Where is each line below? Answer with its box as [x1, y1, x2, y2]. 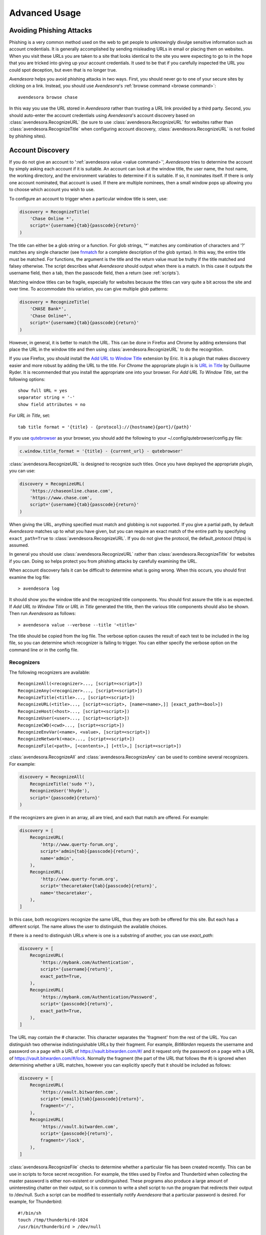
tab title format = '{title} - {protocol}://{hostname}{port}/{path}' [18, 424, 192, 430]
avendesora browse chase [18, 94, 78, 100]
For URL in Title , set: [9, 412, 50, 418]
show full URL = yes [18, 388, 67, 393]
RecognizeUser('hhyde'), [30, 788, 90, 794]
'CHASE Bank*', [30, 306, 66, 312]
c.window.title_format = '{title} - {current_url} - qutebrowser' [19, 448, 183, 454]
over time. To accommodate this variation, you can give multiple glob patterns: [9, 286, 168, 292]
